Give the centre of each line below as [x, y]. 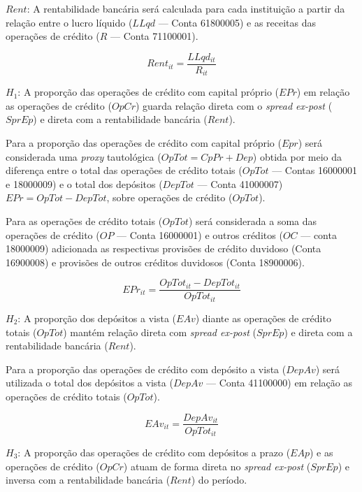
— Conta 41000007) [240, 183]
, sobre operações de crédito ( [169, 197]
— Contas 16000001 [314, 170]
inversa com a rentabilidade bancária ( [88, 480]
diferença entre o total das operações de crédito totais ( [124, 170]
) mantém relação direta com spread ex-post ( [160, 332]
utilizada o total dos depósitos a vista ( [89, 383]
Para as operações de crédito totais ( [84, 221]
